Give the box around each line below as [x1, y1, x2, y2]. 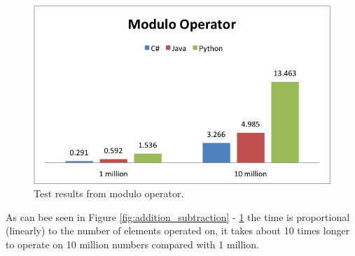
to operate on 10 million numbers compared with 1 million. [6, 236, 259, 251]
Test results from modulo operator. [34, 186, 184, 201]
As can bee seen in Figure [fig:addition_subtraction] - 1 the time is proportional [6, 209, 350, 224]
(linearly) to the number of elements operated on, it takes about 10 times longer [6, 223, 350, 238]
